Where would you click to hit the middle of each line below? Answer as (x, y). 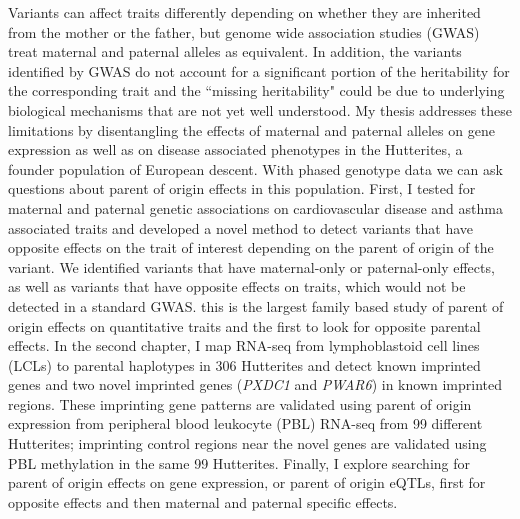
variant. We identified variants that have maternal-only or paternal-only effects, (251, 266)
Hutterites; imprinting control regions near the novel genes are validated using (247, 443)
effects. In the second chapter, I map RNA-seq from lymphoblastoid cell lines (244, 345)
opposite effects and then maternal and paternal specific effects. (203, 501)
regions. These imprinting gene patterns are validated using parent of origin (240, 403)
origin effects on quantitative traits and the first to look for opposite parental (244, 325)
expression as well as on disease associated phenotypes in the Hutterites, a (235, 149)
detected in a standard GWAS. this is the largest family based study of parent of (256, 305)
